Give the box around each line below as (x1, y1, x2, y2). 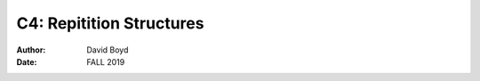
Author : (16, 45, 46, 55)
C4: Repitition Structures (16, 13, 204, 33)
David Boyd (86, 45, 129, 55)
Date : (16, 56, 37, 67)
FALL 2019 (86, 56, 125, 67)
